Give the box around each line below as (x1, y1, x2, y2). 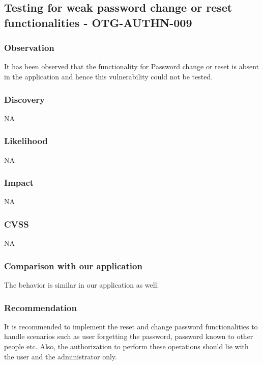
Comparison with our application (4, 259, 142, 272)
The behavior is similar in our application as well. (4, 279, 159, 290)
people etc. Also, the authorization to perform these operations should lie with (4, 341, 249, 352)
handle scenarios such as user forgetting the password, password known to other (4, 331, 253, 342)
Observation (4, 41, 54, 54)
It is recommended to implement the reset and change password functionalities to (4, 321, 258, 331)
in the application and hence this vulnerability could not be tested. (4, 71, 213, 81)
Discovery (4, 93, 45, 105)
